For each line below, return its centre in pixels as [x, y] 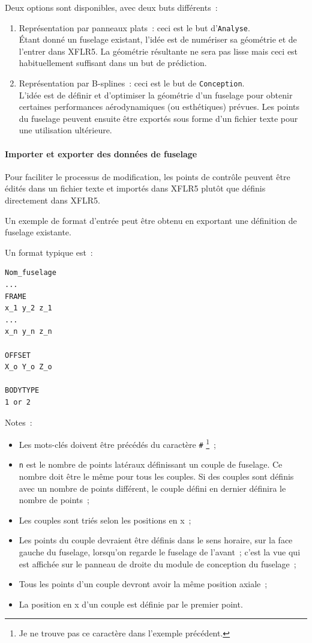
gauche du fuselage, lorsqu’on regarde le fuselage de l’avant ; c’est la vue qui [160, 552]
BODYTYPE [22, 391]
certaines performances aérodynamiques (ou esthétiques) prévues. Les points [159, 107]
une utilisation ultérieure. [65, 130]
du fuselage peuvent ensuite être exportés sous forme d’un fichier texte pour [158, 118]
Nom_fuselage [31, 273]
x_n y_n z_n [28, 332]
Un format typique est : [49, 252]
